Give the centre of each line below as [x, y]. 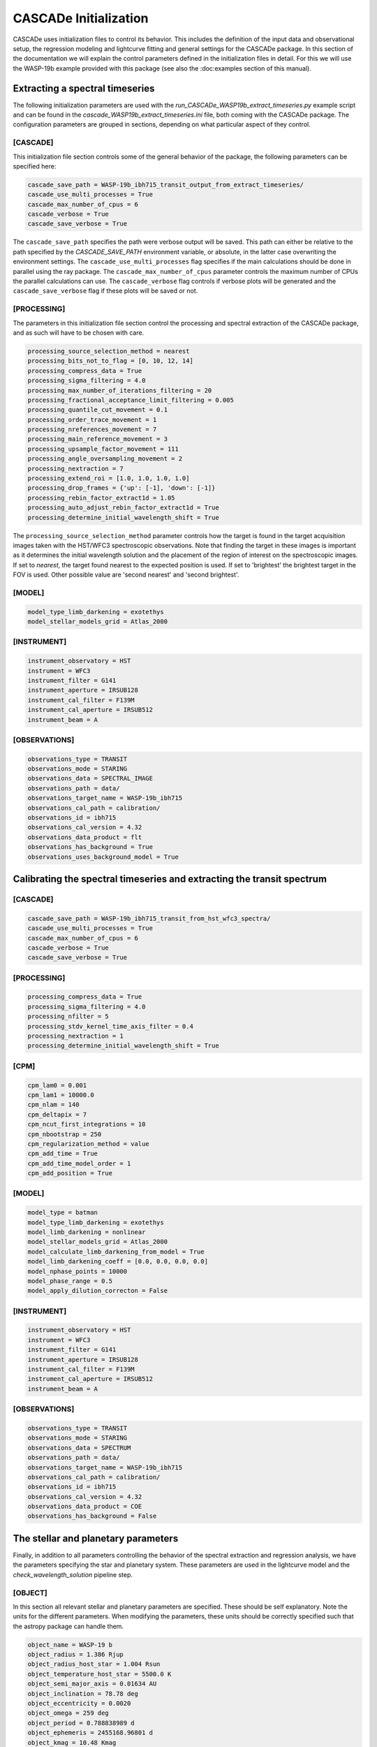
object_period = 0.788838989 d [81, 1723]
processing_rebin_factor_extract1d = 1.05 [101, 498]
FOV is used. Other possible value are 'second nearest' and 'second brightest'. [126, 575]
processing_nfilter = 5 [68, 1016]
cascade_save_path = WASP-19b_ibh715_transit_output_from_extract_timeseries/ [165, 184]
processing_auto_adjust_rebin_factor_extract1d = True [123, 508]
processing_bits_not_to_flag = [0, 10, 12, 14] [110, 361]
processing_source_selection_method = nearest [109, 351]
